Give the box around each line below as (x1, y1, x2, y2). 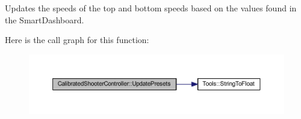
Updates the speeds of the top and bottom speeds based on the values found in (5, 2, 297, 14)
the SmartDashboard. (5, 13, 84, 26)
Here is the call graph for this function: (5, 33, 149, 46)
